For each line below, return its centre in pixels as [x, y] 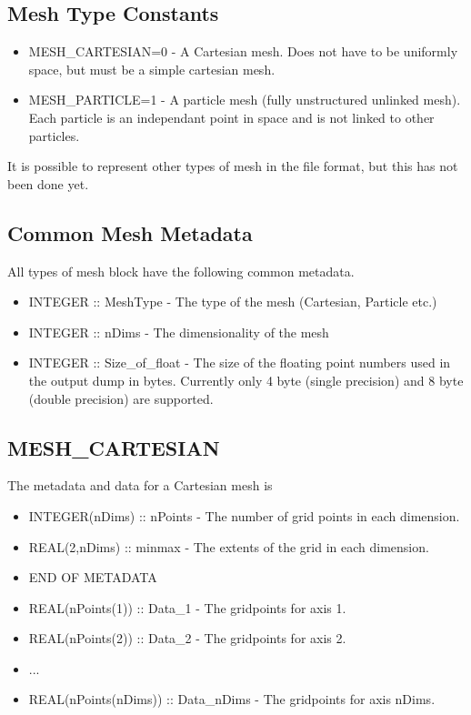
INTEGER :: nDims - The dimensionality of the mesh [179, 332]
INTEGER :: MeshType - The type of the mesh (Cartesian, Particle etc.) [233, 302]
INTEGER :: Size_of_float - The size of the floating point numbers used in [240, 363]
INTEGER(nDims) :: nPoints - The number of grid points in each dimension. [244, 515]
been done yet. [48, 183]
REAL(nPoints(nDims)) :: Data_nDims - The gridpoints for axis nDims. [232, 699]
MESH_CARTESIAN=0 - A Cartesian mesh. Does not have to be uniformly [243, 51]
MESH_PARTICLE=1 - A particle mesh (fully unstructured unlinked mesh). [245, 100]
